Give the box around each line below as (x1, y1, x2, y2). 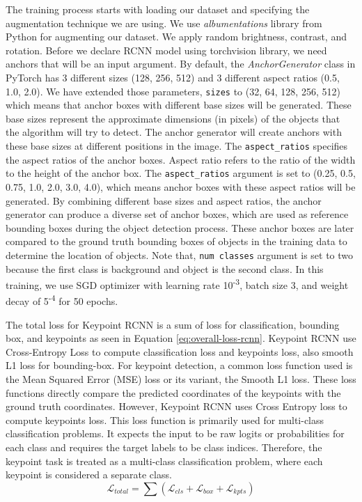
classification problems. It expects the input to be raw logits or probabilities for (6, 426, 345, 441)
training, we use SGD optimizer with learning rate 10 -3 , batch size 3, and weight (6, 276, 349, 292)
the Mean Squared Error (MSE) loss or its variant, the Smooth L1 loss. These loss (6, 372, 356, 386)
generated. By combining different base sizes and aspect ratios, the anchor (6, 193, 322, 207)
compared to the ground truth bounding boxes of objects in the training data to (6, 234, 347, 249)
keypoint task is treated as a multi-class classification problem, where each (6, 453, 323, 468)
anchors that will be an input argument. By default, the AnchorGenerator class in (6, 56, 356, 71)
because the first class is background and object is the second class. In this (6, 261, 324, 276)
